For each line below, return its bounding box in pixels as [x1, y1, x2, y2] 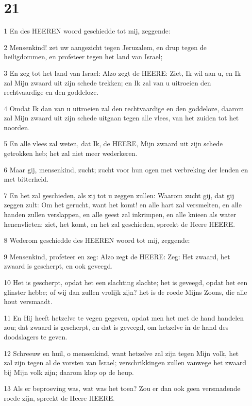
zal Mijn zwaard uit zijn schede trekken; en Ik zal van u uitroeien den [4, 77, 211, 87]
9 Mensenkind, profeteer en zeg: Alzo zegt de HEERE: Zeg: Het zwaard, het [4, 251, 230, 261]
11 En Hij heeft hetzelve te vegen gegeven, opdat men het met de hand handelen [4, 312, 244, 322]
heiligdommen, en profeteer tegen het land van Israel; [4, 51, 163, 62]
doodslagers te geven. [4, 331, 67, 341]
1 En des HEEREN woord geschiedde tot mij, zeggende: [4, 26, 170, 36]
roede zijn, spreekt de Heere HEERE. [4, 392, 115, 403]
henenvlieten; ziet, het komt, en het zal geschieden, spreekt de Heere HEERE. [4, 219, 235, 229]
